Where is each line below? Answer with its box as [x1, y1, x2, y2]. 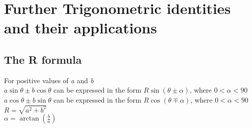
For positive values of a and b [4, 75, 94, 85]
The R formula [4, 51, 82, 67]
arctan [19, 115, 39, 123]
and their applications [4, 17, 157, 38]
